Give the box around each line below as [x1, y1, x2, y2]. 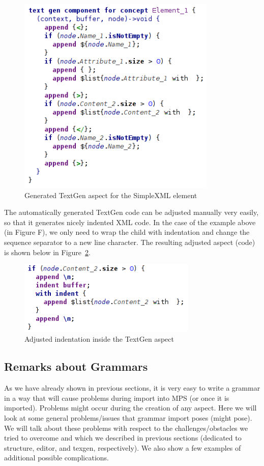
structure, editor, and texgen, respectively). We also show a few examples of [4, 442, 241, 453]
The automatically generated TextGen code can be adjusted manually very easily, [4, 207, 259, 217]
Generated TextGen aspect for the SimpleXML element [24, 189, 197, 200]
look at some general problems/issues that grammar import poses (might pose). [4, 413, 252, 423]
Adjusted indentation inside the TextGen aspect [24, 334, 174, 344]
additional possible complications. [4, 452, 109, 463]
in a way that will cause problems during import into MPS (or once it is [4, 392, 229, 403]
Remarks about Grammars [4, 359, 148, 374]
